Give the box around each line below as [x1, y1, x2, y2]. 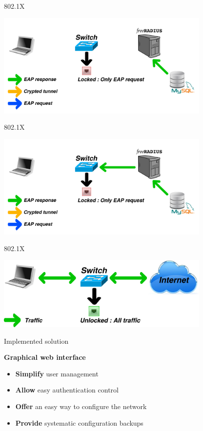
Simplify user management [15, 368, 99, 378]
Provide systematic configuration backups [15, 417, 143, 428]
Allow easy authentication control [15, 385, 119, 395]
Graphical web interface [4, 352, 86, 362]
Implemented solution [4, 335, 69, 346]
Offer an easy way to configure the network [15, 401, 147, 411]
